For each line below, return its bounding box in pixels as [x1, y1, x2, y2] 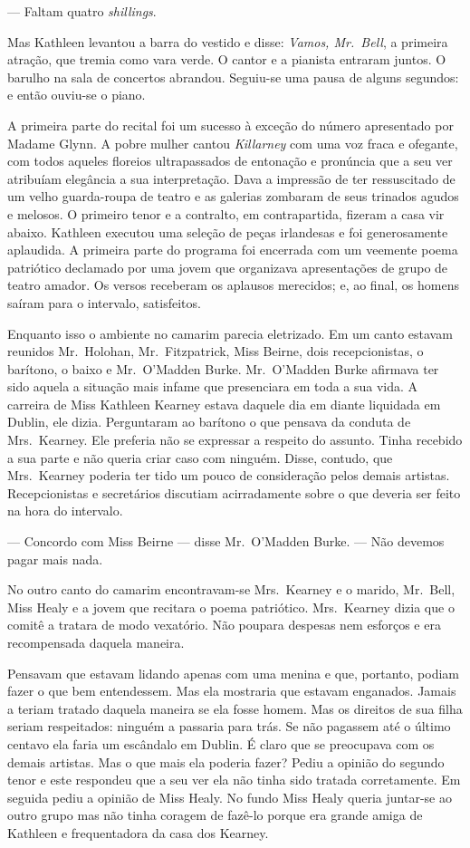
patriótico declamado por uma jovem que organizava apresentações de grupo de [7, 257, 448, 276]
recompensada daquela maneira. [7, 633, 185, 651]
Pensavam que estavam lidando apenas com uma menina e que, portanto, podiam [7, 663, 459, 682]
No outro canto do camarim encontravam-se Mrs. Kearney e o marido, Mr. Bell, [7, 580, 456, 599]
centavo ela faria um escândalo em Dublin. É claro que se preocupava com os [7, 734, 435, 753]
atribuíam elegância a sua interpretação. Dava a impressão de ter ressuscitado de [7, 169, 456, 188]
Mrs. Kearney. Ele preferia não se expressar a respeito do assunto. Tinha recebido [7, 430, 463, 449]
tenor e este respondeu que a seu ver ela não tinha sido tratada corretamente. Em [7, 770, 461, 789]
